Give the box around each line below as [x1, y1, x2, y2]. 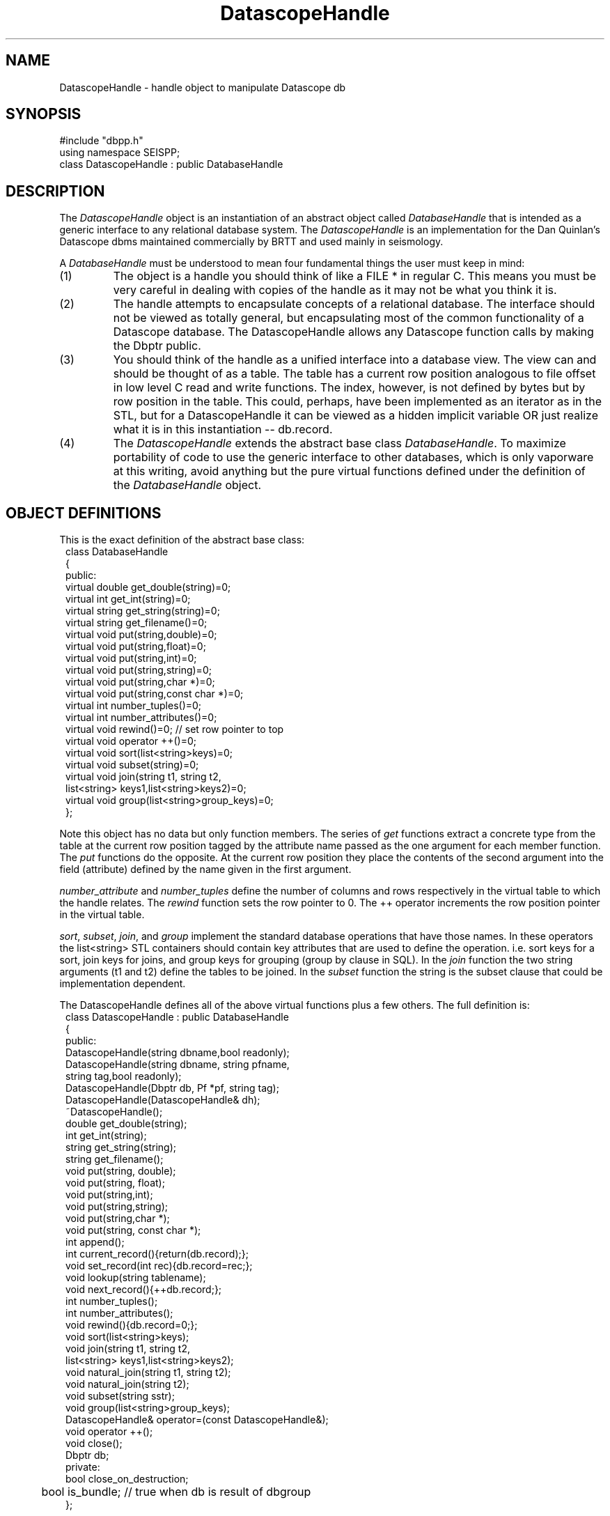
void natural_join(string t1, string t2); [65, 1366, 231, 1379]
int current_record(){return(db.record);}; [65, 1248, 249, 1260]
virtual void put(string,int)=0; [65, 652, 197, 665]
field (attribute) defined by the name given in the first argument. [59, 863, 352, 876]
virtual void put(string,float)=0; [65, 640, 206, 653]
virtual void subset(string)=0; [65, 759, 199, 771]
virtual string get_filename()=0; [65, 617, 208, 629]
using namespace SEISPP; [59, 146, 180, 159]
